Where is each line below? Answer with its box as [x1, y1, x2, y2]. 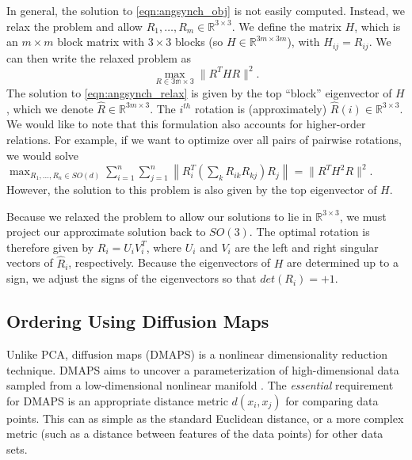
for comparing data [285, 392, 379, 409]
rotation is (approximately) [194, 100, 327, 116]
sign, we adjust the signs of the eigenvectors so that [6, 270, 257, 287]
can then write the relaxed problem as [6, 49, 192, 66]
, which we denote [6, 100, 93, 116]
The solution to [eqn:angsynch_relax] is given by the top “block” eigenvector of [6, 84, 392, 101]
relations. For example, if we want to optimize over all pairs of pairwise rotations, [6, 131, 402, 147]
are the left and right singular [235, 238, 379, 255]
